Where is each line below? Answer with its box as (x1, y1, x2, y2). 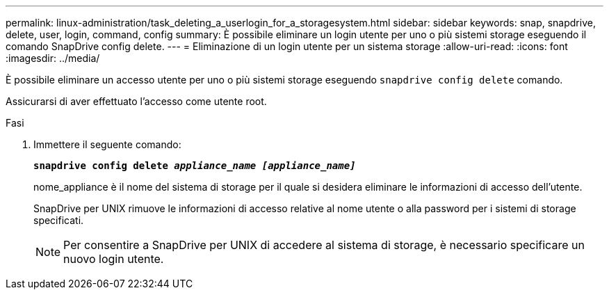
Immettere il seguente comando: (33, 138, 181, 150)
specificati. (33, 214, 84, 226)
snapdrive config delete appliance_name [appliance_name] (33, 160, 356, 171)
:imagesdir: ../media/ (6, 52, 100, 64)
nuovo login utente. (63, 252, 164, 266)
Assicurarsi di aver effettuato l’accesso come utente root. (6, 95, 267, 107)
